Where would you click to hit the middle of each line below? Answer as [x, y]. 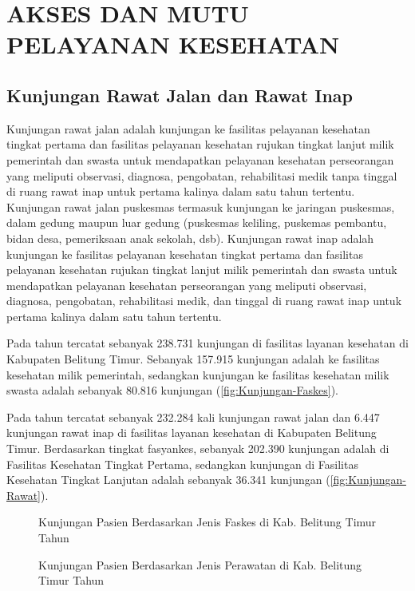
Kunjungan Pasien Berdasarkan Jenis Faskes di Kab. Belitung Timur [207, 522]
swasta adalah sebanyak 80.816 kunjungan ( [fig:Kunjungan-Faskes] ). [172, 390]
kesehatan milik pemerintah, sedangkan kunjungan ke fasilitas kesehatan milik [198, 374]
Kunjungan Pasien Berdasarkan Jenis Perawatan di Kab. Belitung [200, 564]
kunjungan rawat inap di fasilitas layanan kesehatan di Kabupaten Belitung [192, 432]
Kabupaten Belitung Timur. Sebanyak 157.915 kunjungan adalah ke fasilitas [193, 359]
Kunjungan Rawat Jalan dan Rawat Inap [180, 95]
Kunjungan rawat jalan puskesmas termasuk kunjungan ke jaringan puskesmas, [201, 206]
